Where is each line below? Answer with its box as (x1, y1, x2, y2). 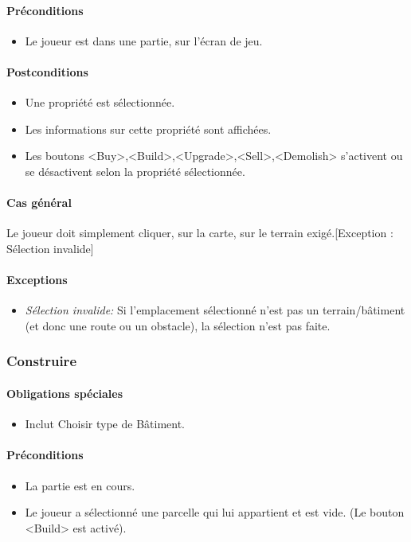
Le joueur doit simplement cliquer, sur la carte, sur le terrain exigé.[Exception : (6, 224, 393, 241)
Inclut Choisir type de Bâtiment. (25, 415, 185, 432)
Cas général (6, 194, 72, 211)
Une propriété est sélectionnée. (25, 94, 175, 111)
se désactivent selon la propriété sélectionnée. (25, 162, 245, 179)
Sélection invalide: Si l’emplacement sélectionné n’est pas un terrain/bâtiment (25, 302, 405, 318)
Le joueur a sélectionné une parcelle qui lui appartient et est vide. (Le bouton (25, 504, 405, 521)
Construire (6, 351, 76, 371)
